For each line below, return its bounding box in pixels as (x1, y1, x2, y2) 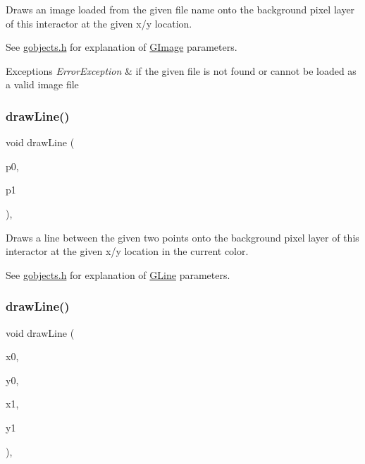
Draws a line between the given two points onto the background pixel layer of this (6, 230, 359, 244)
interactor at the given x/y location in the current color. (6, 244, 249, 258)
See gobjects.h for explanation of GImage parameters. (6, 40, 237, 54)
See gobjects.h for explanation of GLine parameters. (6, 267, 230, 282)
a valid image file (6, 77, 79, 92)
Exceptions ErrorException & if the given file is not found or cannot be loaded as (6, 63, 357, 78)
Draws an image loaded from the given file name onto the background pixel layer (6, 2, 355, 16)
